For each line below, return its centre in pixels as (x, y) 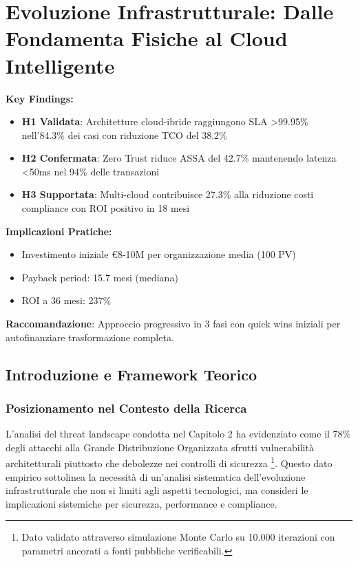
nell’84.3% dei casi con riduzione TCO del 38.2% (124, 134)
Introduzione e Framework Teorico (131, 374)
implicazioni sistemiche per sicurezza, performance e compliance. (141, 503)
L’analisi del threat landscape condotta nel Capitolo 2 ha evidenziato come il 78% (178, 434)
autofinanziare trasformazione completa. (90, 337)
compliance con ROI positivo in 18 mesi (106, 208)
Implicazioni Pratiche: (59, 231)
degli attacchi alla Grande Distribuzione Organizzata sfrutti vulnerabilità (160, 447)
